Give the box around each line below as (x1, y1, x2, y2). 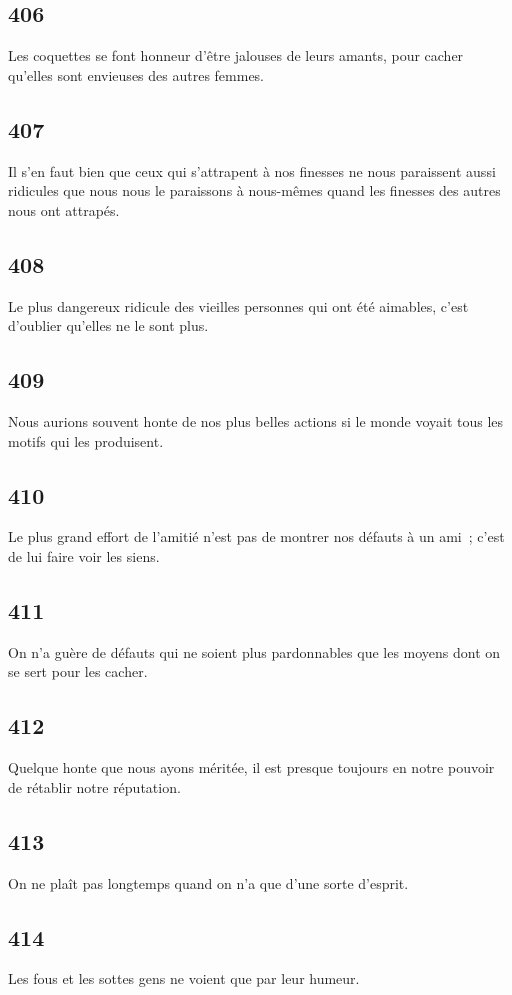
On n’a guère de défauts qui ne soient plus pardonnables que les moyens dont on (8, 641, 501, 662)
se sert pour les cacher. (8, 661, 148, 682)
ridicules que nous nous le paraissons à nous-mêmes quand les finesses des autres (8, 180, 501, 201)
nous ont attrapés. (8, 199, 120, 220)
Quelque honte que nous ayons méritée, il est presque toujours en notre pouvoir (8, 757, 495, 778)
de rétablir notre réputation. (8, 776, 181, 797)
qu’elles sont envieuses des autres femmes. (8, 64, 265, 85)
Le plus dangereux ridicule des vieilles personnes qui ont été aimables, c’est (8, 295, 469, 316)
